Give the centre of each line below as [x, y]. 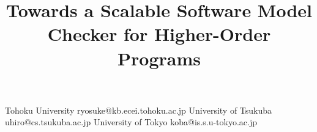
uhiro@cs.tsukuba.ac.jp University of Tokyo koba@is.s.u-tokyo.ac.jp [131, 122]
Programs [159, 58]
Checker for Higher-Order [159, 34]
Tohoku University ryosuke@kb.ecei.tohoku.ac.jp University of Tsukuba [139, 110]
